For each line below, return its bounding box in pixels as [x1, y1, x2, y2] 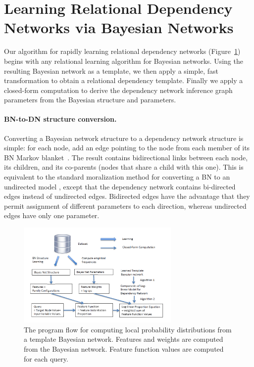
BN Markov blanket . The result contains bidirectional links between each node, [4, 152, 248, 162]
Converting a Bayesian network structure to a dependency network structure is [4, 133, 244, 143]
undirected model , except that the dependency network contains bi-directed [4, 181, 236, 191]
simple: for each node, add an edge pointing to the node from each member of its [4, 142, 250, 153]
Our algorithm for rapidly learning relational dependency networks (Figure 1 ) [4, 46, 241, 56]
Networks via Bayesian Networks [4, 17, 234, 38]
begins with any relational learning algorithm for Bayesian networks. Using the [4, 55, 243, 66]
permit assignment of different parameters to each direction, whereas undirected [4, 200, 247, 211]
